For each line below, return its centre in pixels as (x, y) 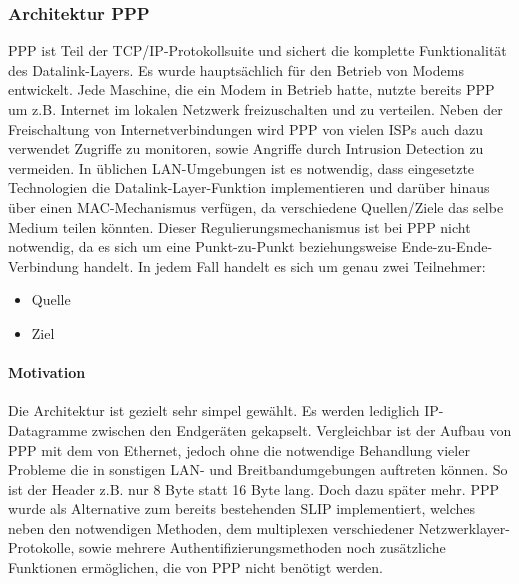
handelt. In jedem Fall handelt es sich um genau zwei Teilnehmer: (284, 265)
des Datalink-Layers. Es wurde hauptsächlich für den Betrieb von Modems (236, 69)
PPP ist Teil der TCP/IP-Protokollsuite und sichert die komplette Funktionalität (257, 50)
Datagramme (48, 429)
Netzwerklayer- (464, 527)
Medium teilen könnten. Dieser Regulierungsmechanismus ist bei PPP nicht (239, 226)
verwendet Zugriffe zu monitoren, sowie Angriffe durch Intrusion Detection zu (246, 148)
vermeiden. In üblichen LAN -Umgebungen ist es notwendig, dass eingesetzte (241, 167)
